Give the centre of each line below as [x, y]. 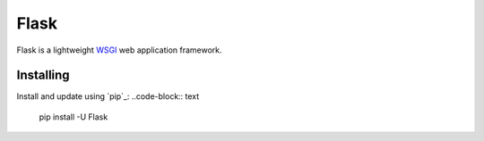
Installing [43, 75]
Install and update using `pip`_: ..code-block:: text [108, 96]
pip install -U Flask [73, 117]
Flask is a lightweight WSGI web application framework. [120, 50]
